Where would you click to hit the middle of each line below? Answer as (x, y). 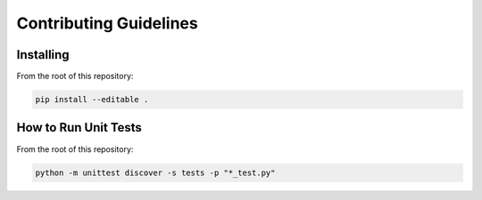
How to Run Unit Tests (79, 128)
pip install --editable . (92, 100)
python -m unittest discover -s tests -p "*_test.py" (155, 172)
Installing (43, 55)
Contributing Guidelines (107, 23)
